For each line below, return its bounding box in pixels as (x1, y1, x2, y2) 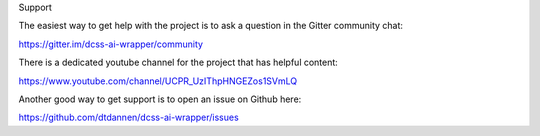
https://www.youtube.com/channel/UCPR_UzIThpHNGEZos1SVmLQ (18, 75, 298, 87)
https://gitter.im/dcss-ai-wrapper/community (18, 38, 204, 50)
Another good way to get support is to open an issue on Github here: (18, 93, 302, 105)
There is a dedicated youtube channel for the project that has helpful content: (18, 56, 339, 69)
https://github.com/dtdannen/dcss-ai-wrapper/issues (18, 111, 239, 124)
